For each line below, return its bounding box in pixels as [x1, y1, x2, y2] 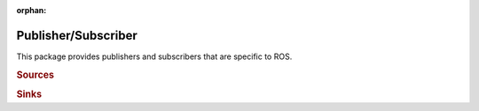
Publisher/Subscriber [16, 27, 137, 43]
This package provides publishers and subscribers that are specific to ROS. [16, 51, 293, 62]
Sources [16, 69, 55, 81]
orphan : [16, 5, 47, 15]
